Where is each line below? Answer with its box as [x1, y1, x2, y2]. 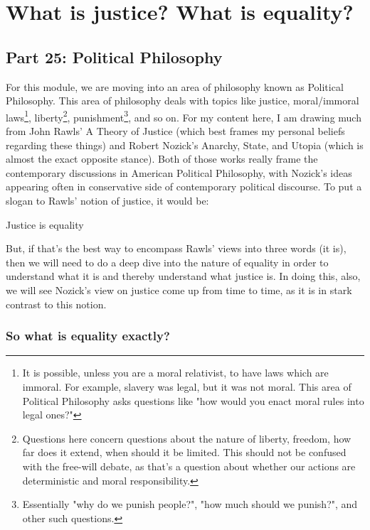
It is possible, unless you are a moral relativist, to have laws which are [22, 365, 329, 380]
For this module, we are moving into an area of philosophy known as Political [6, 79, 344, 94]
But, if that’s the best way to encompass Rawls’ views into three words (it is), [6, 241, 347, 256]
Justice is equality [6, 217, 84, 232]
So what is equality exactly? [6, 327, 170, 345]
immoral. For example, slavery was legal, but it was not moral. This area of [22, 379, 351, 394]
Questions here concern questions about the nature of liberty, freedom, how [22, 431, 351, 445]
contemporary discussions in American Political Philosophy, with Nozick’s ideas [6, 165, 352, 180]
